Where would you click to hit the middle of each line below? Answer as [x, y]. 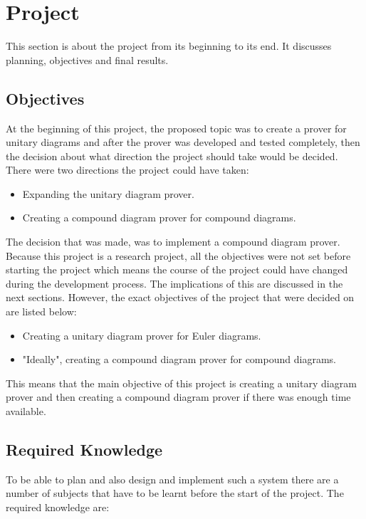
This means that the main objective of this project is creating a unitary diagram [181, 383]
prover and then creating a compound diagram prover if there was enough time [178, 397]
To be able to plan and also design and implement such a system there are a [172, 479]
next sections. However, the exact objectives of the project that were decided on [180, 297]
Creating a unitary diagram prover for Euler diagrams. [142, 335]
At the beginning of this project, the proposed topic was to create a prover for [176, 128]
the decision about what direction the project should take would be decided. [172, 156]
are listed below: [41, 311]
